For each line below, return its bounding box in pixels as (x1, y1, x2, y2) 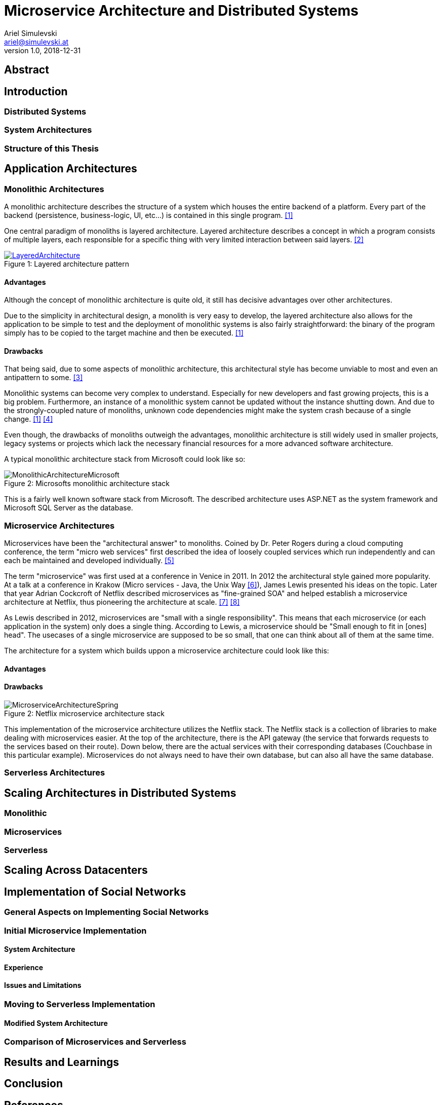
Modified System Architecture (4, 1018, 108, 1027)
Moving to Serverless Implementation (4, 999, 155, 1010)
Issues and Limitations (4, 981, 82, 990)
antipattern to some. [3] (4, 373, 83, 382)
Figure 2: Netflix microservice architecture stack (4, 709, 165, 718)
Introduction (4, 85, 68, 98)
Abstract (4, 63, 49, 77)
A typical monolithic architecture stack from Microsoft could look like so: (4, 455, 246, 464)
